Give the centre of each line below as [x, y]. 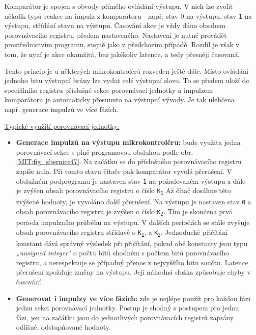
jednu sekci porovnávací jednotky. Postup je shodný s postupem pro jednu [128, 308]
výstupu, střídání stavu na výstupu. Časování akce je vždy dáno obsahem [115, 25]
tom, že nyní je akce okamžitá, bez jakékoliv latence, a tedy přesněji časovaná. [122, 54]
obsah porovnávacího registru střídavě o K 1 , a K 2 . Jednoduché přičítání [122, 232]
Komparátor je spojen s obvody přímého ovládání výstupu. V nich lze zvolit [119, 6]
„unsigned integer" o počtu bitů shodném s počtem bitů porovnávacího [122, 253]
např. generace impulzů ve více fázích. [62, 109]
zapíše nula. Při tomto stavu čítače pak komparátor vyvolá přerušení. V [124, 171]
